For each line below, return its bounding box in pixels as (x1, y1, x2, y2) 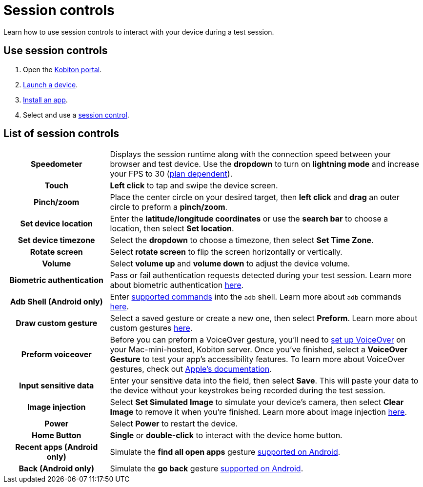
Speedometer (31, 159, 82, 169)
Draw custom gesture (16, 318, 98, 328)
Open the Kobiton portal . (23, 65, 102, 74)
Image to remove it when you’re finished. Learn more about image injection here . (110, 407, 407, 417)
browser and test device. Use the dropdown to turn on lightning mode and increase (110, 159, 420, 169)
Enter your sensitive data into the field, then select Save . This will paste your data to (110, 376, 419, 386)
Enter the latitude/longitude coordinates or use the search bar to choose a (110, 214, 388, 224)
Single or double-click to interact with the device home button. (110, 430, 342, 441)
